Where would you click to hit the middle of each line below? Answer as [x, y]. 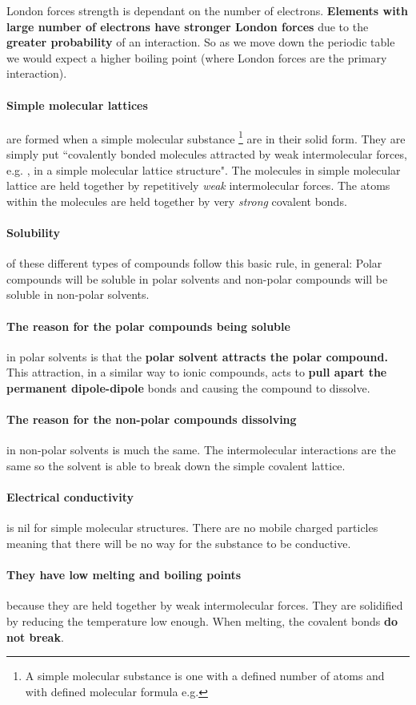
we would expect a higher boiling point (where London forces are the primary [197, 57]
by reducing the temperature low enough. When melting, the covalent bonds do [202, 620]
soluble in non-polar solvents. [78, 294]
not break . [35, 637]
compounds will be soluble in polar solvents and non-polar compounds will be [197, 278]
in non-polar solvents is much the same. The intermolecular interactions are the [201, 450]
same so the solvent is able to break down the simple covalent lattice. [176, 465]
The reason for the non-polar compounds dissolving [152, 419]
